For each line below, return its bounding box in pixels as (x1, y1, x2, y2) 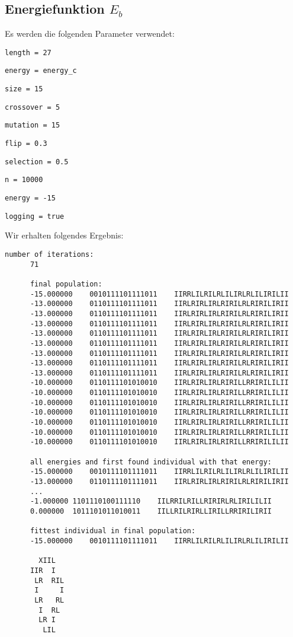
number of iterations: (5, 250, 94, 259)
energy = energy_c (5, 66, 77, 75)
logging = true (5, 212, 65, 221)
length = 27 (5, 48, 51, 57)
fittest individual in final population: (30, 527, 196, 536)
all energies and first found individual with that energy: (30, 457, 272, 466)
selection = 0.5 (5, 157, 69, 166)
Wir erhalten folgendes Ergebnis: (5, 229, 124, 241)
